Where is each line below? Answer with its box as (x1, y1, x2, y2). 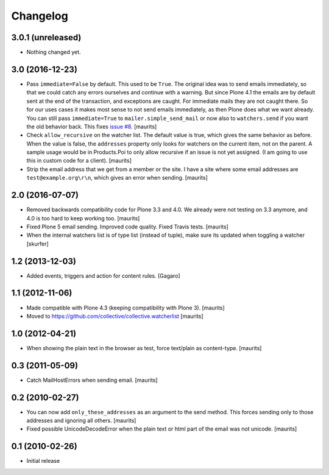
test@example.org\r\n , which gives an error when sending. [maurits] (26, 174, 208, 181)
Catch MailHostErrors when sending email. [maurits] (26, 376, 158, 384)
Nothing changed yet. (26, 49, 82, 56)
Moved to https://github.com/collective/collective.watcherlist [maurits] (26, 312, 203, 320)
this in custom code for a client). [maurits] (26, 157, 132, 164)
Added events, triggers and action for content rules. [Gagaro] (26, 272, 180, 280)
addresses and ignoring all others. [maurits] (26, 417, 136, 424)
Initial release (26, 457, 60, 465)
